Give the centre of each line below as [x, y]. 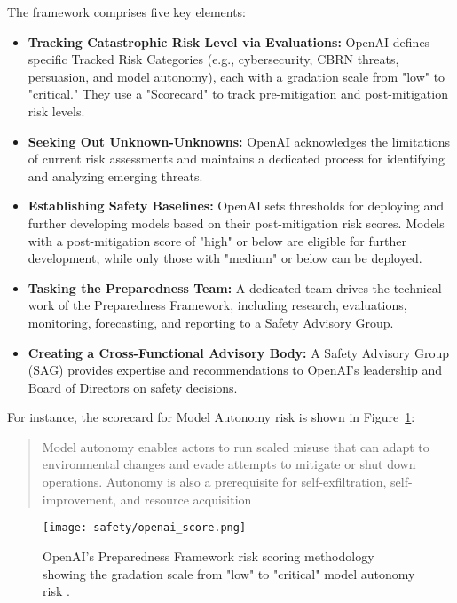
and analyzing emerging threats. [115, 175]
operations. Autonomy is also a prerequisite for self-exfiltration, [214, 482]
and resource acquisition [186, 499]
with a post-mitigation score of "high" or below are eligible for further [217, 240]
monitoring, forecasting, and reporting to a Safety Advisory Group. [211, 322]
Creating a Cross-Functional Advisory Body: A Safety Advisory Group [239, 352]
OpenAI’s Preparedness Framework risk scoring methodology [209, 555]
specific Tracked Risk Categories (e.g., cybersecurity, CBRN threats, [213, 59]
